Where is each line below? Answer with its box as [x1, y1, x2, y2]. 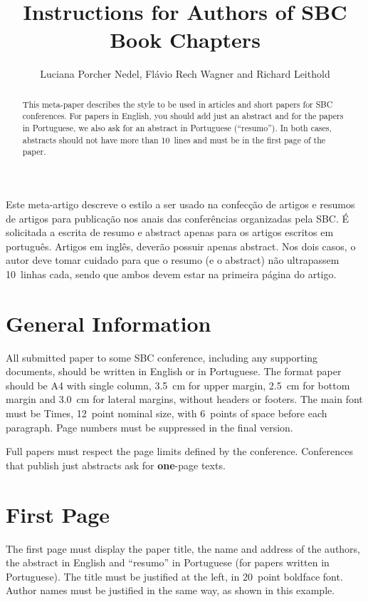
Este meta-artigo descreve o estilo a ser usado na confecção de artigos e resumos [6, 196, 355, 211]
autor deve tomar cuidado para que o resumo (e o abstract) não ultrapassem [6, 252, 340, 267]
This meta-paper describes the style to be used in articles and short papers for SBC [22, 98, 333, 110]
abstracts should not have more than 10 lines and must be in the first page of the [22, 133, 326, 146]
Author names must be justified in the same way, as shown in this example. [6, 583, 335, 598]
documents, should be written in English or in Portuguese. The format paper [6, 364, 342, 379]
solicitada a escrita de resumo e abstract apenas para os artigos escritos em [6, 225, 334, 240]
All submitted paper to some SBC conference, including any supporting [6, 350, 318, 364]
